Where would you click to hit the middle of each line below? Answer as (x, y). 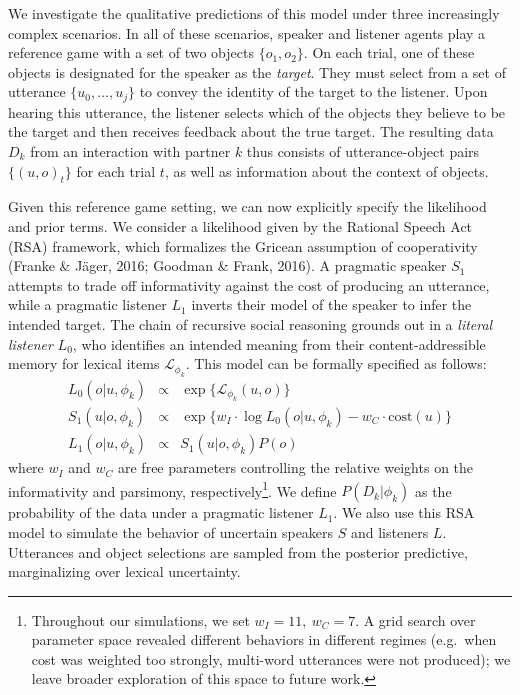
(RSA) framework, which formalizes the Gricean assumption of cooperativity (243, 245)
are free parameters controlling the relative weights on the (296, 467)
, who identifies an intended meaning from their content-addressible (279, 343)
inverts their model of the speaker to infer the (331, 304)
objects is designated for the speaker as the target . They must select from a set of (257, 71)
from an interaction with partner (130, 151)
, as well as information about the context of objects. (326, 170)
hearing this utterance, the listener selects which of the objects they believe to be (257, 111)
